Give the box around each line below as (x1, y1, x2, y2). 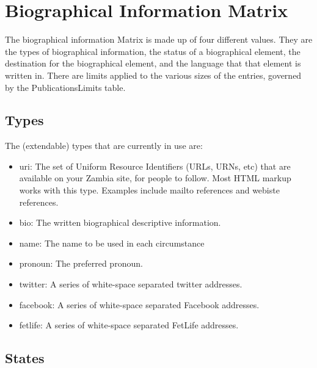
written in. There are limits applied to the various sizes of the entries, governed (5, 68, 302, 81)
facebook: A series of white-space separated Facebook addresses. (19, 298, 260, 311)
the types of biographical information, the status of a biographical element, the (5, 45, 301, 57)
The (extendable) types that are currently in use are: (5, 139, 203, 152)
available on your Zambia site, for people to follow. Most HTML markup (19, 171, 291, 184)
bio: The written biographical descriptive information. (19, 216, 221, 229)
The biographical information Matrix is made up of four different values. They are (5, 33, 313, 46)
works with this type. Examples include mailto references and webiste (19, 184, 280, 197)
